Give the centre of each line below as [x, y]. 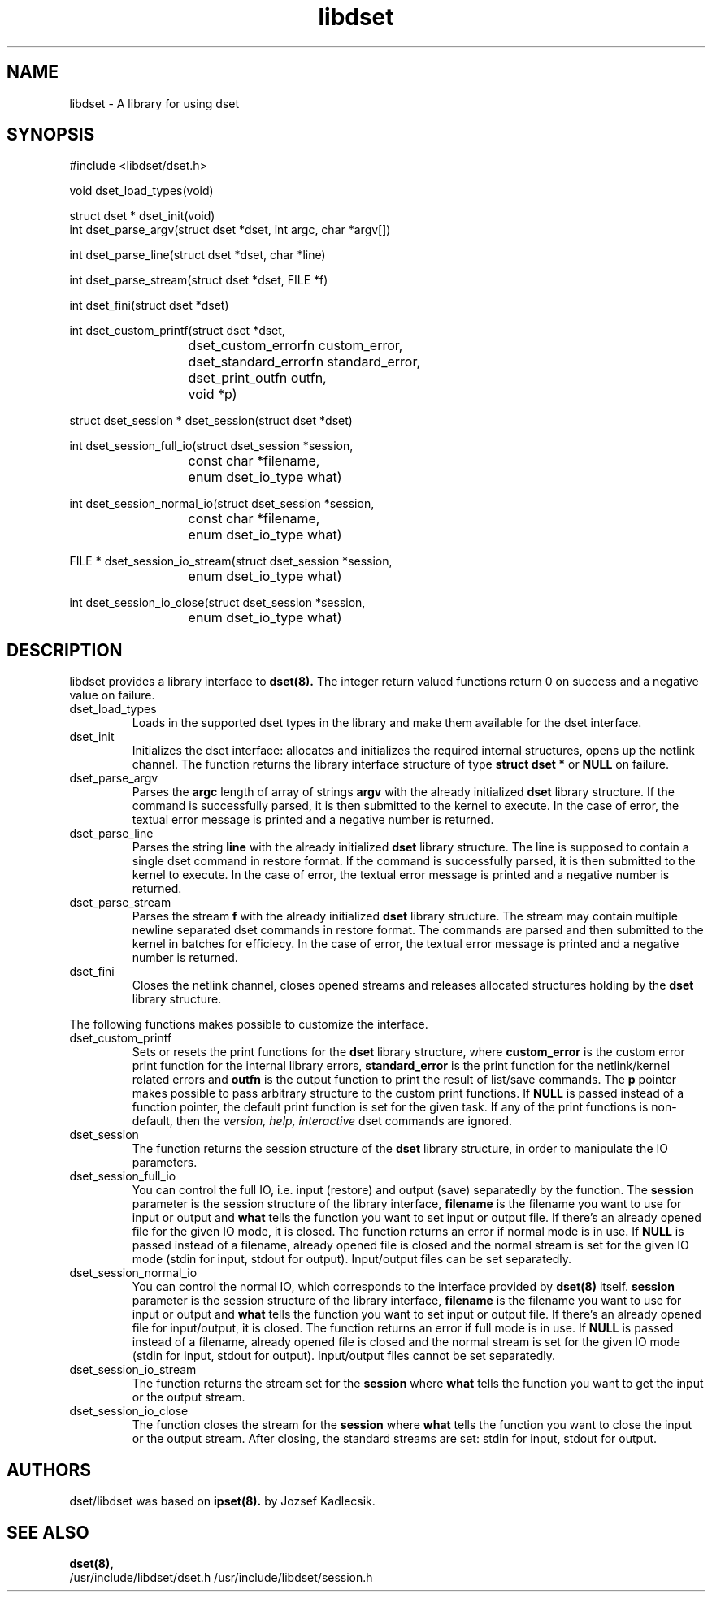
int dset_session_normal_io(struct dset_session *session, [222, 504]
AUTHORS [49, 1470]
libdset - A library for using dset [154, 103]
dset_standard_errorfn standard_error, [304, 362]
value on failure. [112, 695]
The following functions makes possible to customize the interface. [249, 1024]
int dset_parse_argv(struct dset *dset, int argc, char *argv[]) [230, 230]
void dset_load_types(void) [141, 191]
